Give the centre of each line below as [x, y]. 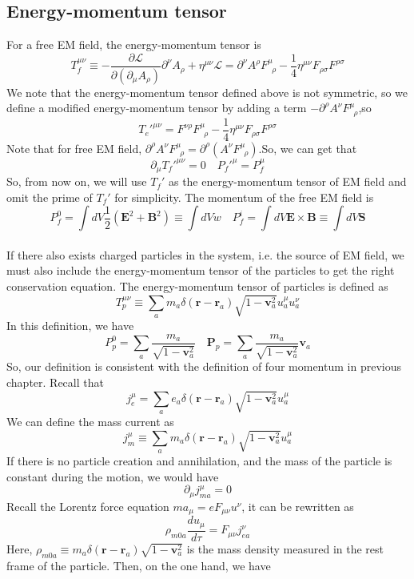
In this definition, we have [70, 326]
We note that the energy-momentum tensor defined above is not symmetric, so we [207, 92]
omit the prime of [50, 197]
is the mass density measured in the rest [285, 548]
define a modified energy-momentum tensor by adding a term [157, 108]
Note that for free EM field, [74, 148]
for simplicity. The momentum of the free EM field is [244, 197]
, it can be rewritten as [298, 506]
